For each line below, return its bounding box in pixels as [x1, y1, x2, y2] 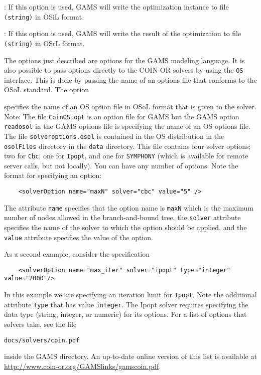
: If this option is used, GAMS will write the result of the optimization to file [4, 28, 241, 39]
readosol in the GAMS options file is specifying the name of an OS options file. [4, 121, 250, 131]
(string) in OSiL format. [4, 11, 84, 22]
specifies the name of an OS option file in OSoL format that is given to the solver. [4, 101, 256, 111]
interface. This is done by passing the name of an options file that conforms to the [4, 74, 257, 85]
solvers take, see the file [4, 319, 77, 329]
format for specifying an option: [4, 170, 102, 180]
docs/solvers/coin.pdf [4, 336, 80, 344]
